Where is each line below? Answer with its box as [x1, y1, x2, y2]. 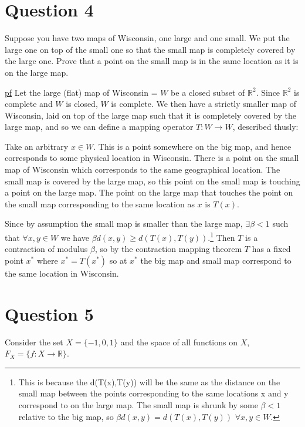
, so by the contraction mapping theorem [94, 243, 242, 255]
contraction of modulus [5, 243, 88, 255]
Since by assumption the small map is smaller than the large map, [5, 217, 243, 230]
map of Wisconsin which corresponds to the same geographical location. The [5, 163, 280, 176]
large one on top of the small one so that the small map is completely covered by [5, 43, 296, 55]
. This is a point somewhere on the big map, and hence [93, 140, 292, 152]
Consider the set [5, 335, 63, 348]
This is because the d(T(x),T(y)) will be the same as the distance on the [18, 375, 280, 388]
